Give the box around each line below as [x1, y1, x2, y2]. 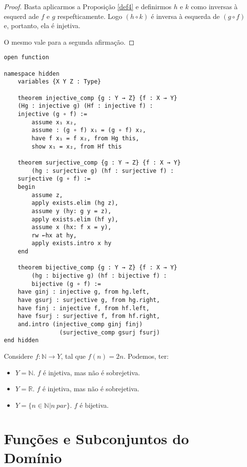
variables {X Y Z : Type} [17, 78, 101, 85]
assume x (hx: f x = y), [31, 224, 111, 231]
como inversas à [191, 1, 238, 11]
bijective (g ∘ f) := [31, 280, 101, 287]
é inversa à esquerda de [151, 11, 220, 21]
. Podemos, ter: [123, 351, 169, 361]
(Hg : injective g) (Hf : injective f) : [17, 102, 153, 110]
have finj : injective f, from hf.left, [17, 304, 150, 312]
